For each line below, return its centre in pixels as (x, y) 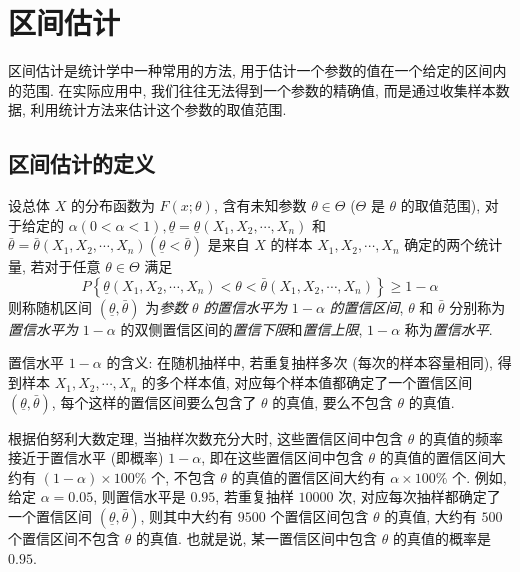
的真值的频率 (461, 437)
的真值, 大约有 (430, 516)
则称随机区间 (50, 306)
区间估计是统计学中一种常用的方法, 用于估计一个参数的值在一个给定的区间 (250, 70)
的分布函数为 (112, 205)
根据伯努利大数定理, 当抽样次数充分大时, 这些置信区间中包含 (206, 437)
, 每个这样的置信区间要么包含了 (154, 401)
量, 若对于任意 (54, 266)
